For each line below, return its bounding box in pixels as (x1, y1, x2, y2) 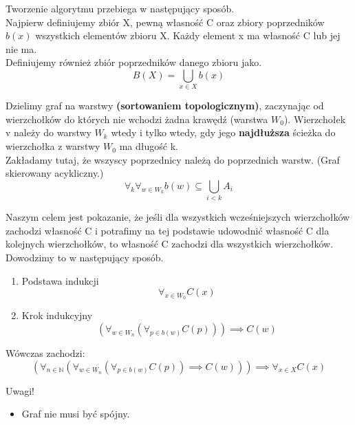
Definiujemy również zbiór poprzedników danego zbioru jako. (6, 55, 262, 69)
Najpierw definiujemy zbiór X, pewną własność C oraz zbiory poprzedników (6, 14, 325, 29)
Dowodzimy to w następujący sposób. (6, 250, 164, 264)
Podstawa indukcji (21, 273, 99, 287)
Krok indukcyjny (21, 308, 93, 323)
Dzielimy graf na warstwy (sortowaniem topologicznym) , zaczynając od (6, 98, 324, 113)
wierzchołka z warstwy (6, 139, 100, 153)
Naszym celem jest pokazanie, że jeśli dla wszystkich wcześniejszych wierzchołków (6, 210, 350, 224)
